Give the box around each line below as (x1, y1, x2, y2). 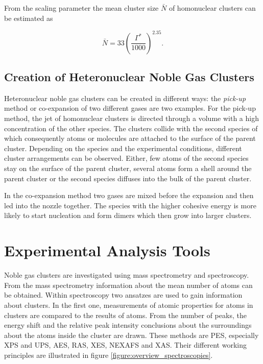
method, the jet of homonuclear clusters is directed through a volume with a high (4, 113, 259, 124)
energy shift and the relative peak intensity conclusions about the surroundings (4, 320, 252, 330)
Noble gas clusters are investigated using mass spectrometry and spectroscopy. (4, 270, 249, 280)
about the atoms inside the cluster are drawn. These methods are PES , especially (4, 329, 259, 340)
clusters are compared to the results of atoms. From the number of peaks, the (4, 309, 247, 320)
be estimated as (4, 12, 53, 23)
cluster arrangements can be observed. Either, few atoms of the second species (4, 153, 249, 163)
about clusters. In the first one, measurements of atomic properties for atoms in (4, 299, 253, 310)
